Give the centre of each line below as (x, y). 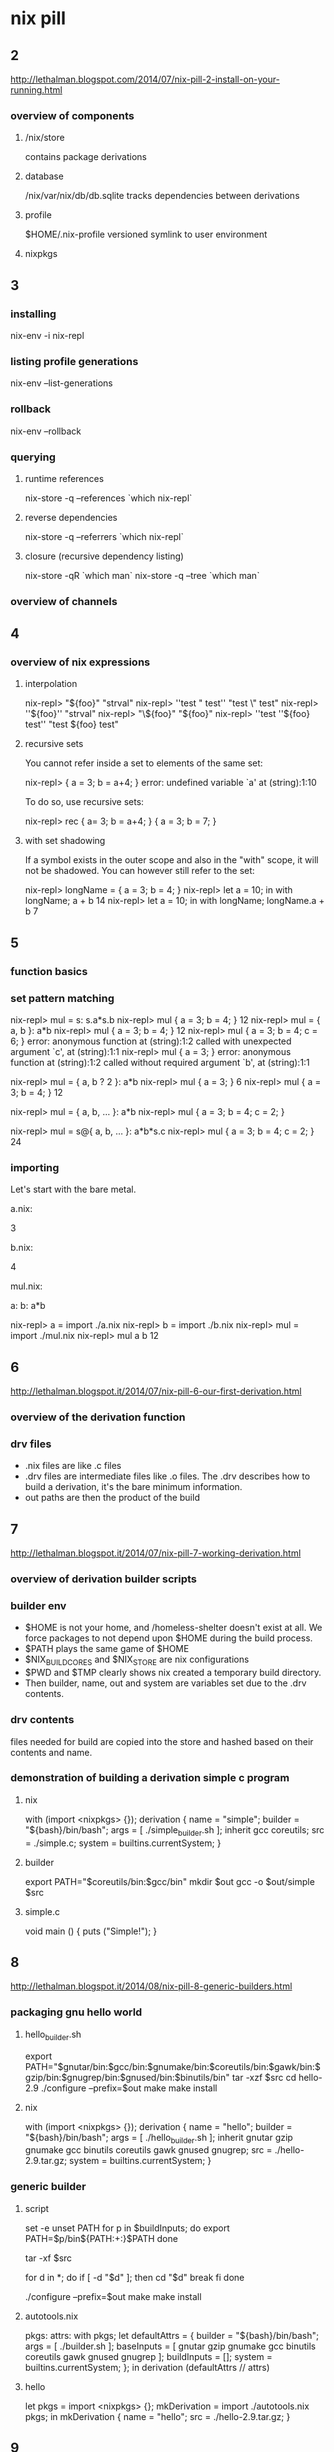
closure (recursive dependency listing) (104, 556)
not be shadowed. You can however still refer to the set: (139, 871)
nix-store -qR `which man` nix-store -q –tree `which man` (142, 575)
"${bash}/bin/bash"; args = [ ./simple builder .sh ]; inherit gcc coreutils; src (174, 1830)
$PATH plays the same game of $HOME (107, 1649)
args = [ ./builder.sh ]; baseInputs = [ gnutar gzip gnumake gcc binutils (170, 2346)
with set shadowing (65, 841)
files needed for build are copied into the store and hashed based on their (162, 1741)
